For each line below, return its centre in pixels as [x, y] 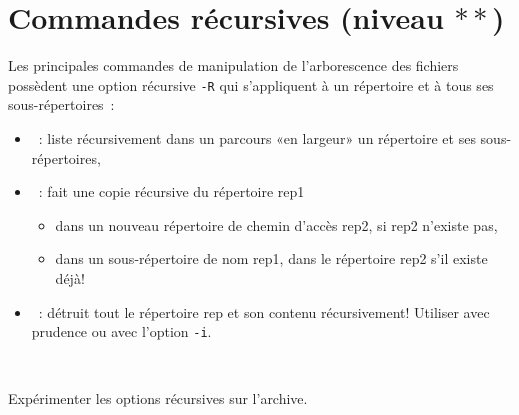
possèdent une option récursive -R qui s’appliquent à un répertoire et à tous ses [251, 84]
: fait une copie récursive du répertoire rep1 [171, 191]
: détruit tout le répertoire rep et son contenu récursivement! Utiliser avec [264, 311]
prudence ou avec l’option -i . [121, 331]
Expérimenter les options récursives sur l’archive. [158, 398]
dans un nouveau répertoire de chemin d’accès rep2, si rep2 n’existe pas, [276, 224]
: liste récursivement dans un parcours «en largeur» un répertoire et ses [257, 137]
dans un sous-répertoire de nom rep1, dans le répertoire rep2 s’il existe [271, 258]
